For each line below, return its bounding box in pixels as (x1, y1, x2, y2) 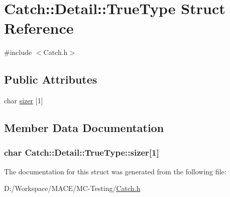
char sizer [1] (4, 95, 43, 106)
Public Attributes (4, 72, 97, 87)
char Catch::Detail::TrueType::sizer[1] (4, 146, 159, 159)
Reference (4, 18, 74, 38)
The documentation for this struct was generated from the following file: (4, 166, 226, 176)
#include (4, 47, 32, 57)
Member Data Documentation (4, 120, 164, 136)
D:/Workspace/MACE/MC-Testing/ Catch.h (4, 183, 141, 193)
